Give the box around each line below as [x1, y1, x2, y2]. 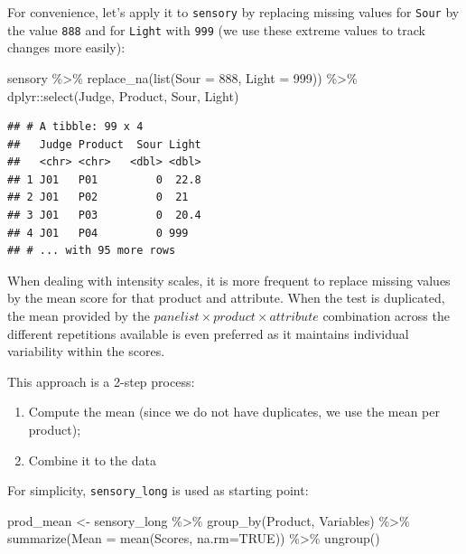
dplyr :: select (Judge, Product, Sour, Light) [7, 86, 239, 105]
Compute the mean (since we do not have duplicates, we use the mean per [28, 402, 440, 421]
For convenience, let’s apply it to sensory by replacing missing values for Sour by [7, 3, 460, 21]
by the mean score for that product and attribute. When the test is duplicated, [7, 288, 445, 307]
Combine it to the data [28, 450, 156, 469]
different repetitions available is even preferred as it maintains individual [7, 324, 409, 343]
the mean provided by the [7, 306, 150, 325]
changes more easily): [7, 38, 126, 57]
